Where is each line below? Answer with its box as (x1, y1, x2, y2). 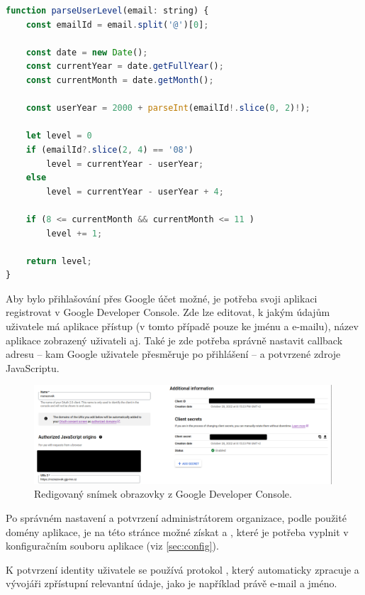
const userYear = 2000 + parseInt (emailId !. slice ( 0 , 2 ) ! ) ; (26, 103, 310, 114)
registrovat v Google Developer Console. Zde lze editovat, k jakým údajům (6, 305, 330, 320)
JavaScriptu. (6, 360, 60, 375)
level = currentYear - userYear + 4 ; (46, 186, 224, 197)
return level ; (26, 256, 92, 266)
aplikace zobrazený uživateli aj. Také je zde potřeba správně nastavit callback (6, 332, 343, 347)
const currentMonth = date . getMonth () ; (26, 75, 214, 85)
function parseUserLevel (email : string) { (6, 6, 209, 16)
